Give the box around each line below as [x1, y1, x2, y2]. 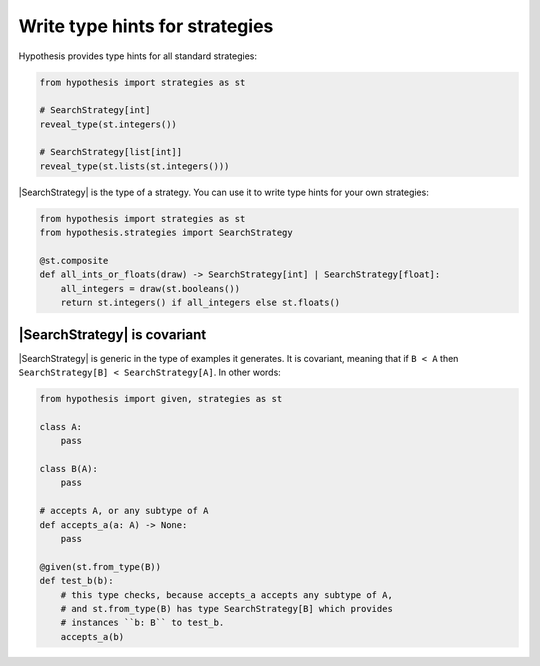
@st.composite [39, 255, 109, 267]
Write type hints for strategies [18, 15, 274, 37]
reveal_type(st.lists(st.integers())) [39, 160, 230, 172]
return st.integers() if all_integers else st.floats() [60, 297, 341, 309]
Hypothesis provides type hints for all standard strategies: [18, 50, 257, 62]
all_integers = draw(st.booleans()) [60, 283, 240, 294]
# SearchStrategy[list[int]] [39, 146, 183, 158]
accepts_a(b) [60, 631, 125, 642]
